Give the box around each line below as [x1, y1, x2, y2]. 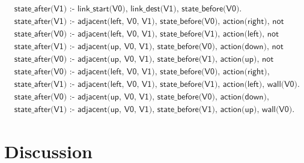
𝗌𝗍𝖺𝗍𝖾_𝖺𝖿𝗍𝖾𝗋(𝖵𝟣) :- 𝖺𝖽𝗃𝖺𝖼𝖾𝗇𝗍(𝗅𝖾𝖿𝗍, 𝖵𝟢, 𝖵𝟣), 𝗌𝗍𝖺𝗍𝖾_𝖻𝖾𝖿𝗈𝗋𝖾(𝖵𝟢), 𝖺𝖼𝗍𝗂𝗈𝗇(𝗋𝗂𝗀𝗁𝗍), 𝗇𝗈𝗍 [14, 17, 284, 26]
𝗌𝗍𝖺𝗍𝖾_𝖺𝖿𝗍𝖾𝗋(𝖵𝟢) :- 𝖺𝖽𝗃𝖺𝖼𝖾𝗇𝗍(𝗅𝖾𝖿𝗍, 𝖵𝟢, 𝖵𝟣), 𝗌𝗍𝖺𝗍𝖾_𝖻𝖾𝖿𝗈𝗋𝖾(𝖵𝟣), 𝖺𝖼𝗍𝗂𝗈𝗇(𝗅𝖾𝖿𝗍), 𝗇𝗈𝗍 [14, 30, 279, 39]
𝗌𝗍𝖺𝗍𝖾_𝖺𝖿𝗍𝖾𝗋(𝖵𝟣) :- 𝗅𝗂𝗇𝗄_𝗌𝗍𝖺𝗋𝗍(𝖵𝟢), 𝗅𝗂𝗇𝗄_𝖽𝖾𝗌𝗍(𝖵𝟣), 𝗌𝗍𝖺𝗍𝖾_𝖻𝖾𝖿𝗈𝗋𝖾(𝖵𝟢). [14, 5, 242, 14]
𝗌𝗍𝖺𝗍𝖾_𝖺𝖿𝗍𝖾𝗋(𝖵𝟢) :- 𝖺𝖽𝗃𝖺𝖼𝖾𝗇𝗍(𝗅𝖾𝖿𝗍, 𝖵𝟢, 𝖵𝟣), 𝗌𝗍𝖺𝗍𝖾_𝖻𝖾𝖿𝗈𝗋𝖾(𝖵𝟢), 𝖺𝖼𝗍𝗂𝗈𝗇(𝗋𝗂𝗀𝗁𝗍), [14, 68, 270, 77]
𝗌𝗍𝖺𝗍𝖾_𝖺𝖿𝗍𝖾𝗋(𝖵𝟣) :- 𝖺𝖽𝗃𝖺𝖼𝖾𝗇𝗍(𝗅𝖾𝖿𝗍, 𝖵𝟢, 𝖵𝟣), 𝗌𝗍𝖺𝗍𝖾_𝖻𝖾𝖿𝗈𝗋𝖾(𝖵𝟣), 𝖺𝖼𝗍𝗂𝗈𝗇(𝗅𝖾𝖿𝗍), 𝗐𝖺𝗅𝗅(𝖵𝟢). [14, 80, 300, 89]
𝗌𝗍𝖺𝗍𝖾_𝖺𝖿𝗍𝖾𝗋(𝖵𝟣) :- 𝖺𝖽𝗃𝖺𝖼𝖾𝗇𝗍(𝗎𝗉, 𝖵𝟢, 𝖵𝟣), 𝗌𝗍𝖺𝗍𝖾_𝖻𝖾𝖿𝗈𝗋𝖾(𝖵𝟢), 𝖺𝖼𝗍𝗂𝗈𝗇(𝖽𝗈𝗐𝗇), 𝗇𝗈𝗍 [14, 43, 284, 52]
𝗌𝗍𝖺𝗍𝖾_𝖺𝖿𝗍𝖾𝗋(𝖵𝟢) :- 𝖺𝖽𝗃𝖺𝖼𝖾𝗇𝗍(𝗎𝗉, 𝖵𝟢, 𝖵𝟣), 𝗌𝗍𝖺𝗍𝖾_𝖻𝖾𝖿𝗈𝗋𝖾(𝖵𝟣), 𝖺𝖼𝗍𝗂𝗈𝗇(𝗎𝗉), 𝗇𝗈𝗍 [14, 55, 274, 64]
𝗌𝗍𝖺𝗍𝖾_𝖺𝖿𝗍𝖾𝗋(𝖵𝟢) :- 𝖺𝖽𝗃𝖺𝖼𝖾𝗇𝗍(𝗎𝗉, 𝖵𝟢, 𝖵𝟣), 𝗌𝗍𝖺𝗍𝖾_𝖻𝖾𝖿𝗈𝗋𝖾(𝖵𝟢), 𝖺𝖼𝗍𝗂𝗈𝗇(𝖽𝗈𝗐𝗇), [14, 93, 269, 102]
